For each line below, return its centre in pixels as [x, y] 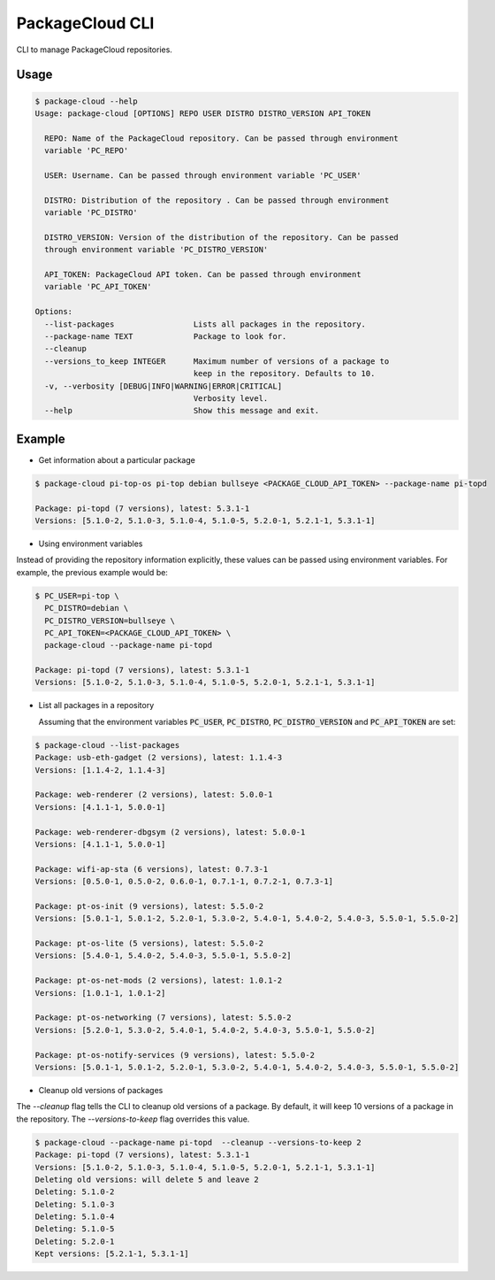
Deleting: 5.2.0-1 [75, 1241]
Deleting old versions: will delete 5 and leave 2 [147, 1179]
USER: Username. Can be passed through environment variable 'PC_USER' [203, 175]
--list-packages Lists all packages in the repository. [206, 324]
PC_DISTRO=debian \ [87, 608]
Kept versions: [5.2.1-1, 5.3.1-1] [112, 1254]
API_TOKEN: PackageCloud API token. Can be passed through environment [203, 275]
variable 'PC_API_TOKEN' [98, 287]
